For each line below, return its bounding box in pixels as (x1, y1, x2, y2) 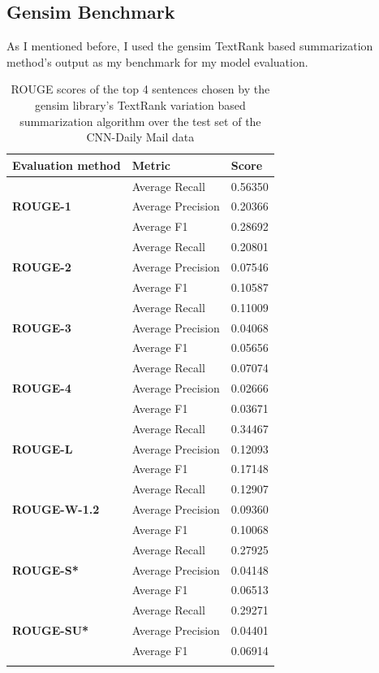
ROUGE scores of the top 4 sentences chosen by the (11, 80, 270, 98)
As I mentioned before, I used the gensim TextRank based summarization (6, 37, 373, 54)
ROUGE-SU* (12, 622, 89, 639)
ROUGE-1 (12, 198, 71, 215)
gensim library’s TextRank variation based (34, 96, 246, 113)
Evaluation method (12, 156, 121, 173)
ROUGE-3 (12, 319, 71, 336)
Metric (131, 156, 170, 173)
